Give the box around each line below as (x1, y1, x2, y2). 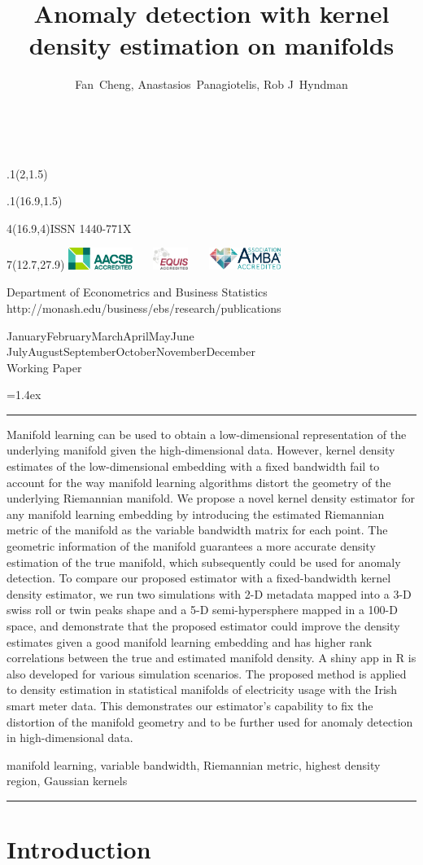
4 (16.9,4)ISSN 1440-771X (7, 219, 132, 236)
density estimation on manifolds (28, 29, 395, 62)
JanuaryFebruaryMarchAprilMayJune (7, 327, 194, 344)
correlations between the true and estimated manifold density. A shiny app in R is (7, 649, 416, 666)
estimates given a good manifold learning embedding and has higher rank (7, 633, 373, 650)
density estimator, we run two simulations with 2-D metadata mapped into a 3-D (7, 585, 412, 602)
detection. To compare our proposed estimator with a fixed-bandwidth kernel (7, 569, 391, 586)
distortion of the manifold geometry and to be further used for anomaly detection (7, 713, 413, 730)
